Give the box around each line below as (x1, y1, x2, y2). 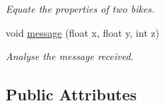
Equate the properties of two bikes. (6, 1, 155, 16)
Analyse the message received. (6, 49, 134, 64)
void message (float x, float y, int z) (6, 25, 160, 40)
